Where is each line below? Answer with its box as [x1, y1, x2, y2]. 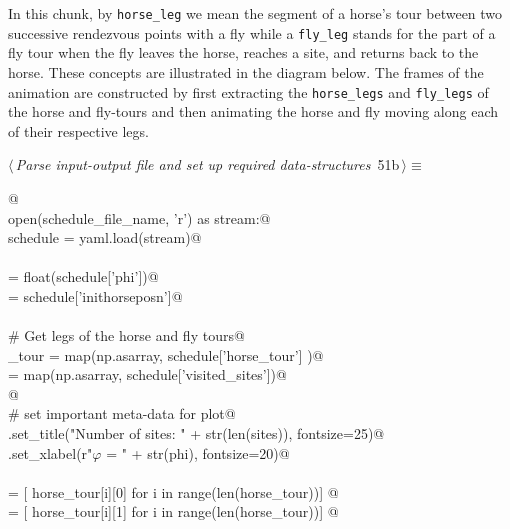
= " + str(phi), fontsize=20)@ [106, 442, 290, 463]
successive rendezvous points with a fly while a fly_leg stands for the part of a [8, 22, 496, 43]
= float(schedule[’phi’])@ [8, 266, 159, 287]
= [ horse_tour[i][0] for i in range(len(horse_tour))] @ [8, 481, 339, 502]
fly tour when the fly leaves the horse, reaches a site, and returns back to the [8, 42, 479, 63]
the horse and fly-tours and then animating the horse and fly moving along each [8, 101, 498, 122]
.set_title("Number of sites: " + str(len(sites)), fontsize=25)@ [8, 423, 385, 444]
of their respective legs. [8, 120, 149, 141]
